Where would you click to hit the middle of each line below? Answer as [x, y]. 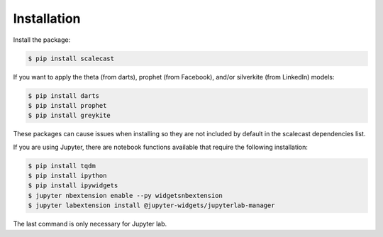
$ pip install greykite [70, 116]
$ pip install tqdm [62, 166]
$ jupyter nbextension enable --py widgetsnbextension [125, 195]
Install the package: [42, 40]
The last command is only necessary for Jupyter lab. [90, 224]
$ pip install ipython [67, 176]
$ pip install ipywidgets [73, 186]
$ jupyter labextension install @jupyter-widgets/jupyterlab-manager [151, 205]
